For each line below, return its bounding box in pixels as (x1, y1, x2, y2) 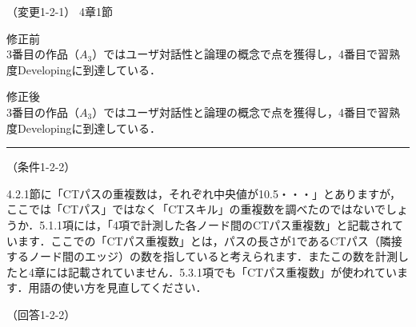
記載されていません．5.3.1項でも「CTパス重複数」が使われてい (67, 263, 398, 280)
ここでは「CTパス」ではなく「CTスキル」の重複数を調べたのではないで (6, 201, 386, 217)
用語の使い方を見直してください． (28, 279, 207, 296)
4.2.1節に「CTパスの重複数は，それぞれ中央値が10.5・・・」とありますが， (6, 185, 402, 201)
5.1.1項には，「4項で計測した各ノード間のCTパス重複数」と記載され (39, 216, 392, 233)
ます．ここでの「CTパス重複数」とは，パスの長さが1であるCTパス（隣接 (17, 232, 402, 249)
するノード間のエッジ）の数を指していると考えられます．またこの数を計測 (6, 248, 398, 265)
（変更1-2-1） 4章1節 (6, 3, 113, 19)
